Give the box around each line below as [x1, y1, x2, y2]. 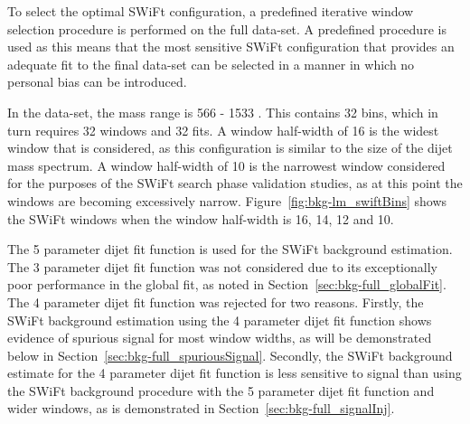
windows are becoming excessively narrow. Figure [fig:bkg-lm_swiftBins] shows [7, 191, 447, 210]
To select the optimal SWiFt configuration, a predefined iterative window [7, 2, 414, 20]
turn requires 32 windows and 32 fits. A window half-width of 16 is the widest [7, 120, 439, 139]
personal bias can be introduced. [7, 72, 187, 91]
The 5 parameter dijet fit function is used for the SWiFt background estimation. [7, 240, 453, 259]
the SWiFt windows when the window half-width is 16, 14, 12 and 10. [7, 209, 394, 228]
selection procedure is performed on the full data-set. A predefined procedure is [7, 19, 446, 38]
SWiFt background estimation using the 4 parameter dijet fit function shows [7, 310, 432, 329]
